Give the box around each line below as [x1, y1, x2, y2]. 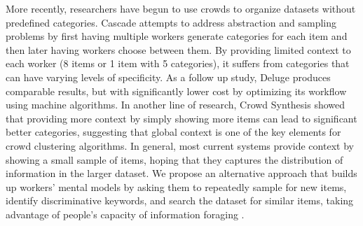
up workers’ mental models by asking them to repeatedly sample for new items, [6, 179, 347, 194]
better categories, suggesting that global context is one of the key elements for [6, 125, 341, 139]
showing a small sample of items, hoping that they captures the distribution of [6, 152, 343, 167]
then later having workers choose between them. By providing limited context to [6, 42, 351, 57]
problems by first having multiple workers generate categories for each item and [6, 29, 348, 43]
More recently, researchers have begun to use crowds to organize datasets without [6, 1, 356, 15]
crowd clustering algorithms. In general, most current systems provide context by [6, 138, 354, 153]
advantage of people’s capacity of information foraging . [6, 206, 245, 221]
